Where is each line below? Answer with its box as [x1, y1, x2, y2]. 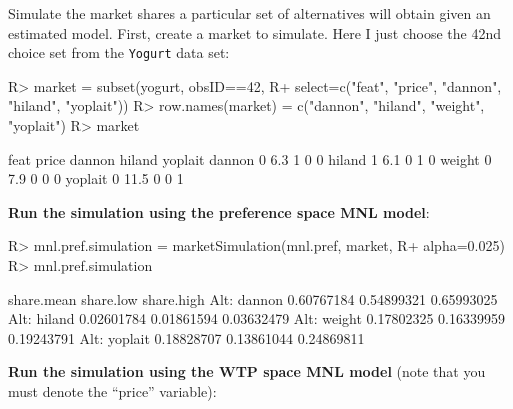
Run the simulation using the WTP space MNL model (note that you [8, 361, 486, 382]
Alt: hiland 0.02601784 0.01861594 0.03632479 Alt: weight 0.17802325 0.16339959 [8, 308, 506, 329]
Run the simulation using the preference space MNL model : [8, 201, 430, 222]
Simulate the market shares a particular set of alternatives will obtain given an [8, 3, 491, 23]
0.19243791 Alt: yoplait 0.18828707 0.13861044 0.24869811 [8, 327, 365, 348]
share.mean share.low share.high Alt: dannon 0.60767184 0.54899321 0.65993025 [8, 288, 498, 309]
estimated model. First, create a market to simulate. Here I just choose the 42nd [8, 22, 501, 43]
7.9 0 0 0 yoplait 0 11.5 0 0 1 [8, 168, 184, 189]
